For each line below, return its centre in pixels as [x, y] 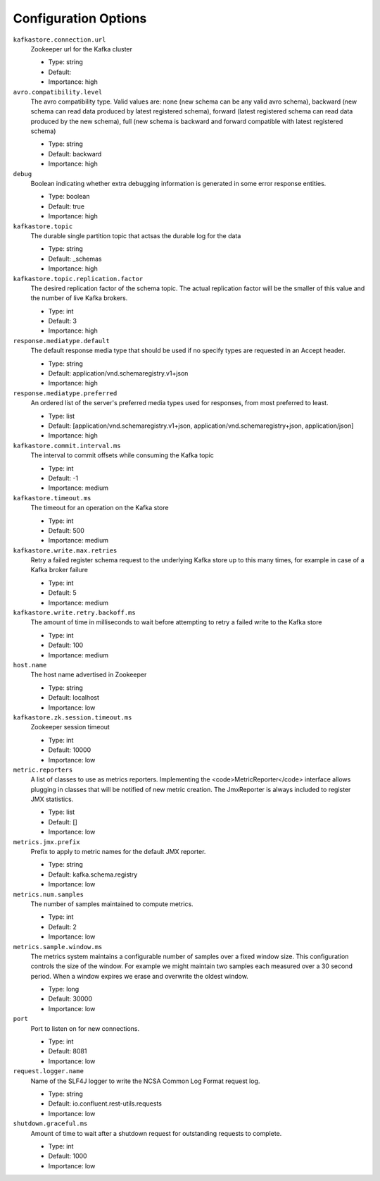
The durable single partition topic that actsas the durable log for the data [136, 235]
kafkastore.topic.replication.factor [78, 279]
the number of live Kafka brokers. [79, 298]
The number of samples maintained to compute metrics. [112, 904]
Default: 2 [63, 927]
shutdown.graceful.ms [50, 1124]
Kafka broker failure [59, 570]
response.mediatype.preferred [65, 393]
